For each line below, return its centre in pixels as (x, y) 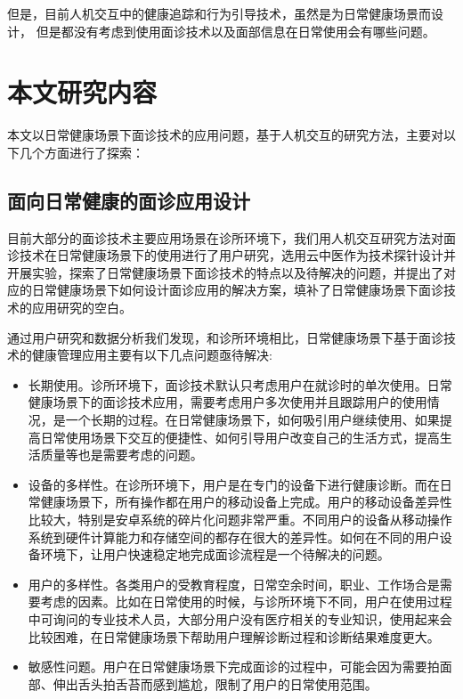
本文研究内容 (82, 92)
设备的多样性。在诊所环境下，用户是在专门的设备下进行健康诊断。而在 (234, 484)
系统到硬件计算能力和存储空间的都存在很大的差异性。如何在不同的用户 (234, 536)
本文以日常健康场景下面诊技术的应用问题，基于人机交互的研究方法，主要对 (225, 135)
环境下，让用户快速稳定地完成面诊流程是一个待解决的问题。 (215, 554)
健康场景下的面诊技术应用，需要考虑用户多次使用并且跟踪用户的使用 (227, 402)
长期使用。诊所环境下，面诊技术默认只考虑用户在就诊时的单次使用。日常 (240, 384)
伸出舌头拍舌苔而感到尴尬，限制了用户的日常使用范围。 (215, 683)
